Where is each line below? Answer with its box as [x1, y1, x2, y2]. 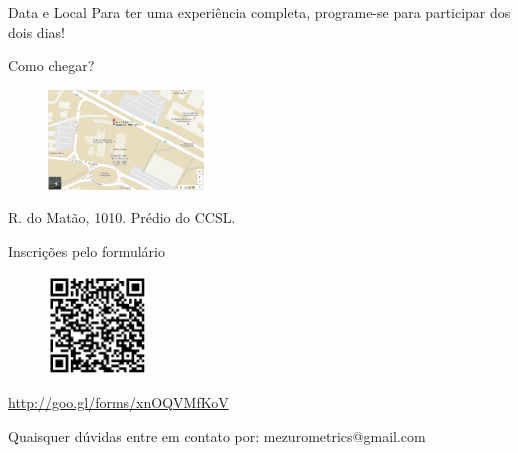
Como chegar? [8, 55, 95, 76]
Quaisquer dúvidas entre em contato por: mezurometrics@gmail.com [8, 425, 426, 446]
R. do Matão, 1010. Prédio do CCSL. [8, 207, 236, 228]
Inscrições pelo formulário [8, 240, 165, 261]
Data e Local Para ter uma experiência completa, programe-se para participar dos [8, 2, 511, 22]
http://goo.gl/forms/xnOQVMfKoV [8, 392, 229, 413]
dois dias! [8, 21, 65, 42]
